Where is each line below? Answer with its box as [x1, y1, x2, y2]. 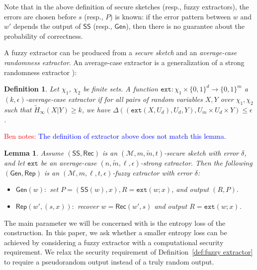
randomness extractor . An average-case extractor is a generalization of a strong [4, 57, 245, 67]
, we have [82, 104, 110, 114]
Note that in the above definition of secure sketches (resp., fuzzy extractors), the [4, 1, 249, 11]
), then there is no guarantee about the [126, 21, 245, 31]
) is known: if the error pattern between [110, 11, 231, 21]
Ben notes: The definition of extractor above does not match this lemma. [4, 131, 226, 141]
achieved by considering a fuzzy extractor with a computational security [4, 237, 224, 247]
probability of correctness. [4, 30, 83, 41]
